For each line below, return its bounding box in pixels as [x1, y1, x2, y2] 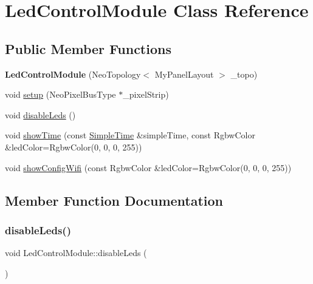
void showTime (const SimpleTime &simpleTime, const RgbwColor [5, 129, 255, 141]
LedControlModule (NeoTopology [5, 67, 141, 80]
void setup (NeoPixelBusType [5, 88, 116, 101]
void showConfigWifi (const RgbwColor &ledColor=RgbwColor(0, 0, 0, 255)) [5, 161, 292, 174]
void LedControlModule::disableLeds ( [5, 246, 147, 259]
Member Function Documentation [5, 191, 224, 209]
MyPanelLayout [154, 67, 214, 80]
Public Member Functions [5, 39, 171, 58]
